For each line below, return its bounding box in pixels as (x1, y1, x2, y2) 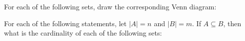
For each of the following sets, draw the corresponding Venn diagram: (4, 1, 217, 11)
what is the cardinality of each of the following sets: (4, 28, 162, 38)
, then (223, 18, 242, 28)
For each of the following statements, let (4, 18, 127, 28)
